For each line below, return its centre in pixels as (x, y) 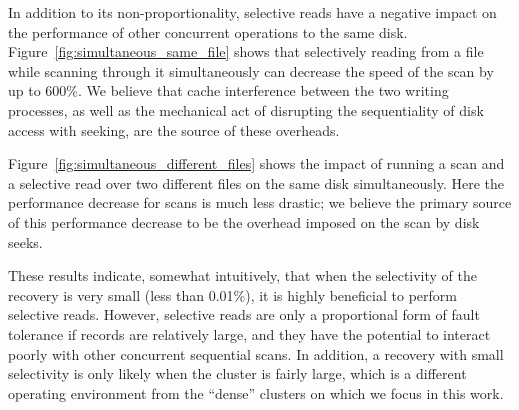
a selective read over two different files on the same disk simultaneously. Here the (256, 182)
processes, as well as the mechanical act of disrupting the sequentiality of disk (246, 109)
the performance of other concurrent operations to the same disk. (208, 31)
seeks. (25, 241)
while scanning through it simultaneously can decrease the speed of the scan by (251, 70)
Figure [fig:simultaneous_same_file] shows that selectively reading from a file (246, 51)
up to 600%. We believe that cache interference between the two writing (228, 90)
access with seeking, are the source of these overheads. (174, 129)
